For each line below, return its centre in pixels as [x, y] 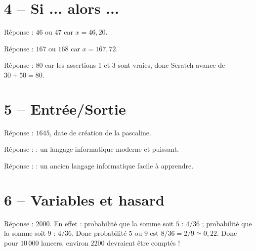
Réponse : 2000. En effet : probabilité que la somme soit [89, 223]
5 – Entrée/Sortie [65, 108]
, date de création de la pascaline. [100, 132]
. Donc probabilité [99, 233]
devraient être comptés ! [144, 242]
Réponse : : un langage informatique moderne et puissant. [92, 149]
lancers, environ [65, 242]
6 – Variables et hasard [84, 199]
